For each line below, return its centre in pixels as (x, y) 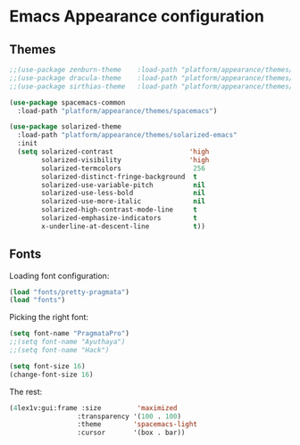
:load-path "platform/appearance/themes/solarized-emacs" (128, 136)
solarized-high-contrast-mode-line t (120, 210)
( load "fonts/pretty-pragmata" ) (69, 292)
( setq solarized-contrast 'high (113, 152)
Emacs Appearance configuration (137, 16)
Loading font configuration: (59, 276)
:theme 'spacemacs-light (137, 424)
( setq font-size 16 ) (48, 366)
